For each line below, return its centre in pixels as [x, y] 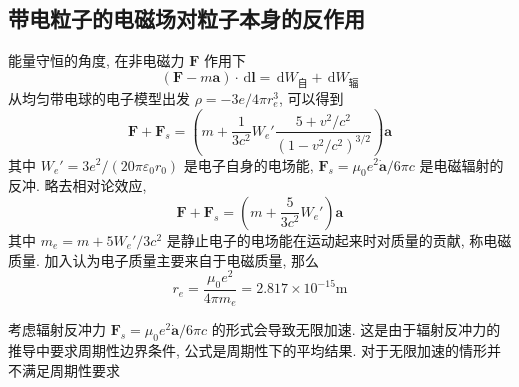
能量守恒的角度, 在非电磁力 [96, 60]
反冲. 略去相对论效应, [77, 185]
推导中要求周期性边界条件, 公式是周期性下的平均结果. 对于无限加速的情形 [248, 350]
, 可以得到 [311, 97]
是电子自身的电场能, [248, 164]
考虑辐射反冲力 [57, 329]
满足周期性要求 [70, 369]
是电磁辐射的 [461, 164]
